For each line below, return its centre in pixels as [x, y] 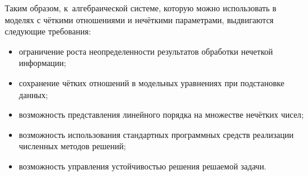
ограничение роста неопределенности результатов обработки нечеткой [146, 51]
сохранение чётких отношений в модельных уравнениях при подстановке [152, 82]
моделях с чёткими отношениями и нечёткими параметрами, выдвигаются [139, 19]
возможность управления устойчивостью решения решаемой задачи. [143, 166]
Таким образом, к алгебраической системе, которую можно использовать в [141, 8]
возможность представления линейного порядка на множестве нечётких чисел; [161, 114]
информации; [42, 63]
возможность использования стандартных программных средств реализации [156, 134]
